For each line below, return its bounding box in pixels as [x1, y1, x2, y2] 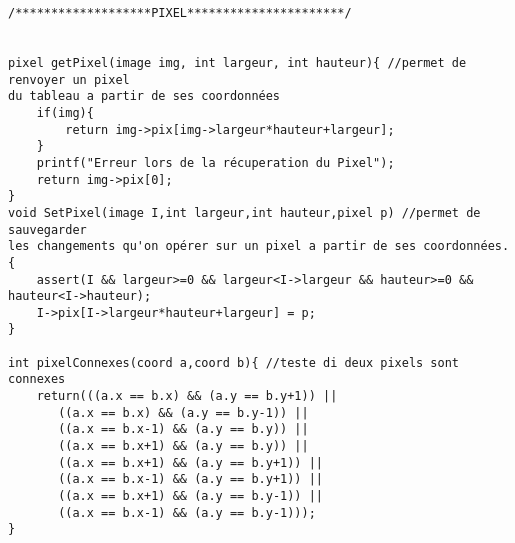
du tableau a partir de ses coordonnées [8, 89, 281, 104]
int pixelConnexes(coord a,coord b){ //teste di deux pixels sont [8, 355, 460, 370]
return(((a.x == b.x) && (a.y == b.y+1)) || [36, 389, 338, 404]
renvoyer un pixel [8, 72, 130, 87]
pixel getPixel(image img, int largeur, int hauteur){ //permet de [8, 55, 467, 70]
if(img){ [36, 105, 94, 120]
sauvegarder [8, 222, 87, 237]
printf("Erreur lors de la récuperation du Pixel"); [36, 155, 395, 170]
